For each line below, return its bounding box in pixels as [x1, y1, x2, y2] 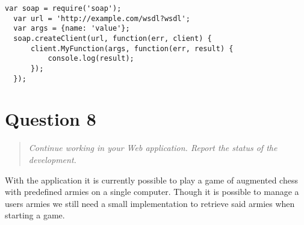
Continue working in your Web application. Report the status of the [28, 141, 278, 154]
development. [28, 153, 76, 165]
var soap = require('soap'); [5, 4, 122, 13]
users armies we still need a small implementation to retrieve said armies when [5, 197, 295, 209]
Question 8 [5, 106, 96, 131]
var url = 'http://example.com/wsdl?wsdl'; [13, 14, 190, 23]
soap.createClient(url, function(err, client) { [13, 34, 212, 43]
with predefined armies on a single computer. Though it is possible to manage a [5, 185, 299, 198]
